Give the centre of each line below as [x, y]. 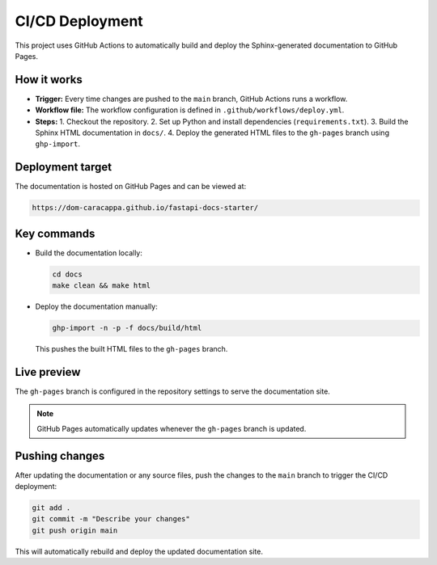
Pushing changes [60, 455]
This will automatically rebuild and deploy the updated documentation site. [139, 551]
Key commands [55, 233]
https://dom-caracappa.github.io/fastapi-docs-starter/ [145, 208]
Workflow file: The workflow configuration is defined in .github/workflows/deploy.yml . [190, 110]
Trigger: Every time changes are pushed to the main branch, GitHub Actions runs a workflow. [191, 99]
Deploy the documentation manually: [96, 306]
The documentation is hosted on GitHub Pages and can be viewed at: [131, 187]
